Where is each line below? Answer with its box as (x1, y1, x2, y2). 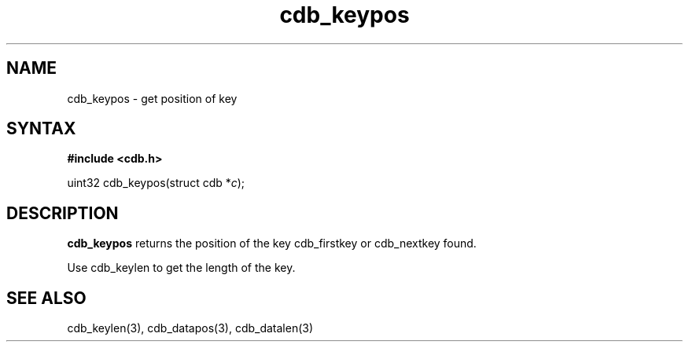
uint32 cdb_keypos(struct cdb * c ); (67, 176, 245, 190)
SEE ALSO (6, 288, 87, 308)
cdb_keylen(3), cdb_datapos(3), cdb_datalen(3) (67, 321, 314, 335)
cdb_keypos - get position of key (67, 91, 238, 105)
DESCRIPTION (6, 203, 119, 223)
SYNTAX (6, 119, 76, 139)
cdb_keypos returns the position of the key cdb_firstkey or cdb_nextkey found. (67, 236, 477, 251)
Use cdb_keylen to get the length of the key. (67, 261, 296, 275)
